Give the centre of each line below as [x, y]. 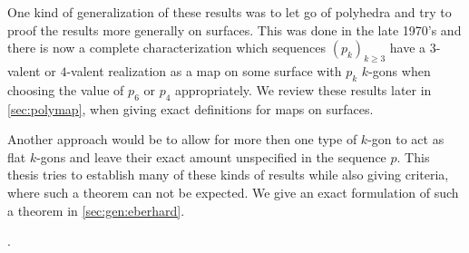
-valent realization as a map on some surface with [204, 70]
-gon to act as [406, 139]
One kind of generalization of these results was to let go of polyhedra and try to [230, 12]
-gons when [400, 70]
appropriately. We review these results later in [303, 89]
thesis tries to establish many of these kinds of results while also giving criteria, [228, 175]
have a [408, 48]
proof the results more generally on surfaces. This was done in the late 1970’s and [234, 29]
